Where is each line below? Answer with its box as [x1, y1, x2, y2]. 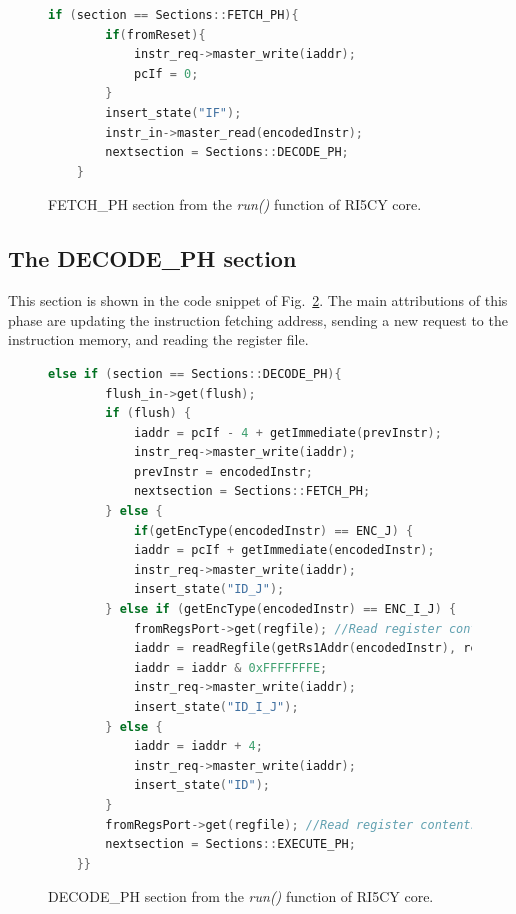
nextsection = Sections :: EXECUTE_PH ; [105, 837, 356, 852]
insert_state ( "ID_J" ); [133, 582, 285, 597]
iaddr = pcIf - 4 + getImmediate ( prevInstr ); [133, 425, 442, 440]
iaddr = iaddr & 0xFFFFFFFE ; [133, 660, 328, 675]
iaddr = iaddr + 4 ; [133, 739, 263, 754]
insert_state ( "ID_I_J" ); [133, 700, 299, 715]
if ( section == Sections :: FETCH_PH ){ [48, 8, 299, 22]
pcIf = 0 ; [133, 66, 199, 81]
